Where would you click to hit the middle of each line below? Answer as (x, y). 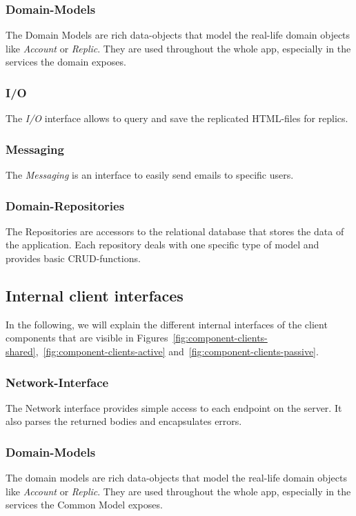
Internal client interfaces (95, 296)
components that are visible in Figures (87, 338)
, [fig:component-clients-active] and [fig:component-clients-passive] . (177, 351)
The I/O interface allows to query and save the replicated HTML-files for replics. (177, 118)
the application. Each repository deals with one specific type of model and (162, 245)
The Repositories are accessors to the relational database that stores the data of (175, 231)
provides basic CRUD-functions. (73, 258)
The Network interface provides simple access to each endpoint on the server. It (174, 407)
